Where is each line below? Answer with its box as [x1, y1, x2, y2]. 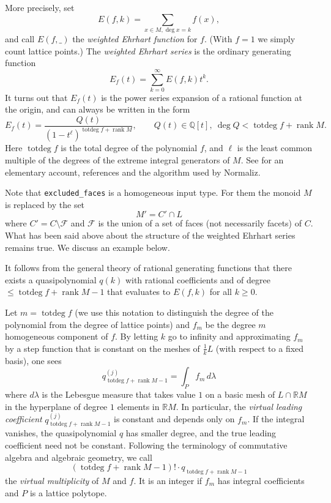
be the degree [205, 318, 256, 330]
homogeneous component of [5, 330, 108, 343]
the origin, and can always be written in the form [5, 103, 190, 116]
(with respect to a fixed [215, 341, 304, 354]
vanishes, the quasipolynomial [5, 427, 117, 439]
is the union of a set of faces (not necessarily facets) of [98, 217, 302, 229]
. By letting [115, 330, 158, 343]
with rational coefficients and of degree [125, 273, 270, 286]
